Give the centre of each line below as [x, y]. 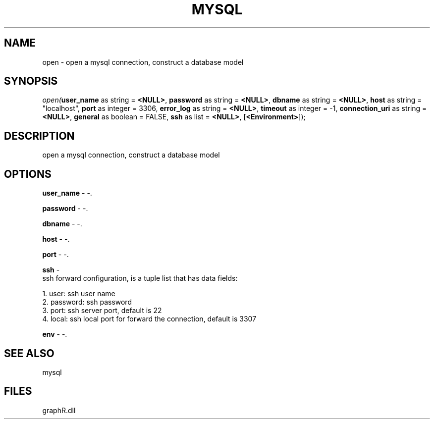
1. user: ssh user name [79, 294]
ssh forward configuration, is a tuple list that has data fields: [140, 278]
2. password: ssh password [87, 302]
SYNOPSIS [31, 81]
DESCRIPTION [39, 136]
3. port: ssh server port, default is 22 [102, 311]
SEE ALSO [29, 353]
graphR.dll [59, 410]
